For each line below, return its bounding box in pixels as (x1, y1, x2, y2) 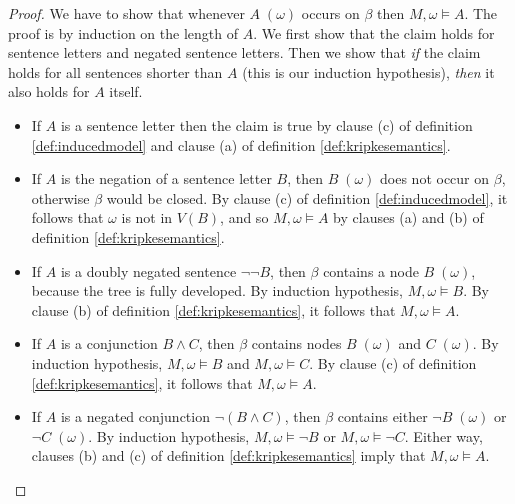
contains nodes (251, 333, 342, 354)
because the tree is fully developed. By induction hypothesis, (31, 280, 403, 301)
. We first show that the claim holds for (253, 22, 495, 43)
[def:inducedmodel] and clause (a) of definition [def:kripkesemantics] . (31, 134, 451, 155)
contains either (337, 406, 428, 427)
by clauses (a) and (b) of (333, 207, 484, 228)
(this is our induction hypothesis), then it (242, 61, 495, 82)
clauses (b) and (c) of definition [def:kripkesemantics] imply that (31, 445, 426, 466)
